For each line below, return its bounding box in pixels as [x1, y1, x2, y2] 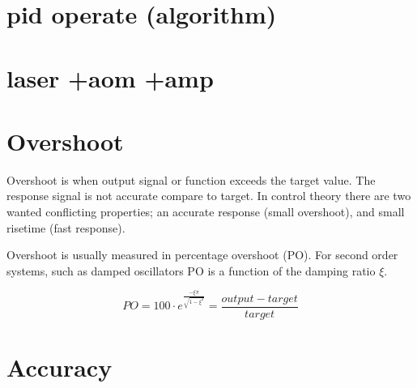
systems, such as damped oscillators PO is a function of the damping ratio [6, 262, 376, 279]
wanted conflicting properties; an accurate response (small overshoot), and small [6, 203, 405, 220]
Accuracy [6, 351, 113, 384]
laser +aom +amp [6, 61, 214, 94]
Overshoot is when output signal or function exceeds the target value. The [6, 171, 376, 188]
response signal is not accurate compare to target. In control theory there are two [6, 187, 411, 204]
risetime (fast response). [6, 219, 126, 236]
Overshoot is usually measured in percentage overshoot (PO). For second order [6, 246, 398, 263]
